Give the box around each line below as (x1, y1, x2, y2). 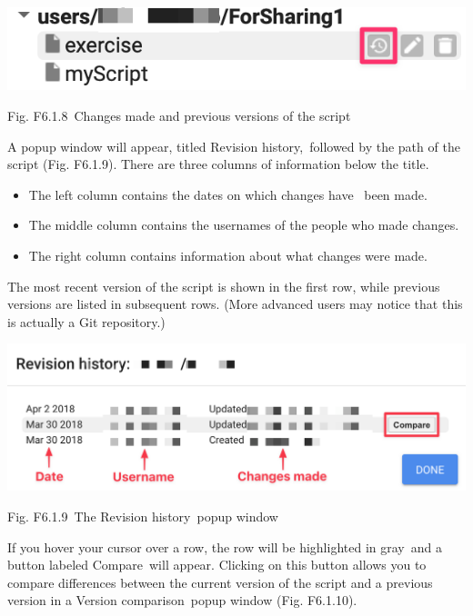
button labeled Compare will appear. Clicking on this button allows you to (7, 555, 427, 574)
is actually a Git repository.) (7, 312, 166, 331)
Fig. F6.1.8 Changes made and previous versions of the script (7, 106, 351, 125)
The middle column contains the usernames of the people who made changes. (28, 215, 459, 234)
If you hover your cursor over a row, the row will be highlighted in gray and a (7, 537, 442, 556)
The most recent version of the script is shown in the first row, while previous (7, 276, 440, 295)
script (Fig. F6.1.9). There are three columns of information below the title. (7, 154, 429, 174)
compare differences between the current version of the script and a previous (7, 572, 433, 591)
